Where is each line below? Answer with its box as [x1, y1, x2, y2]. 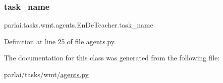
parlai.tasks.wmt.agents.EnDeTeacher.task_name [4, 20, 153, 30]
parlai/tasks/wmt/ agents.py [4, 69, 89, 79]
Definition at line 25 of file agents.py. [4, 36, 116, 46]
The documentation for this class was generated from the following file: [4, 53, 220, 63]
